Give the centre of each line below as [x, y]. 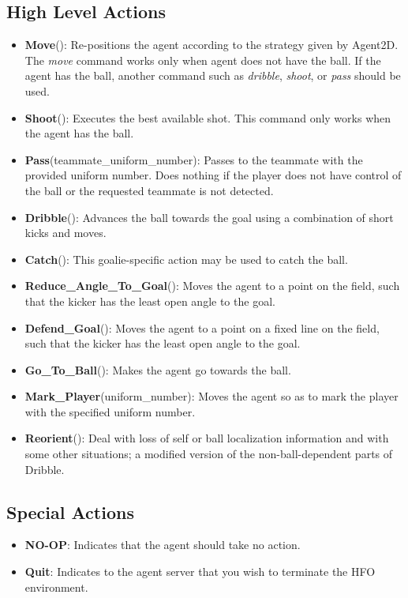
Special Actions [70, 511]
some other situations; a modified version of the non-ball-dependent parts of [209, 454]
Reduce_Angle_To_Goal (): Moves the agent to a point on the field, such [212, 286]
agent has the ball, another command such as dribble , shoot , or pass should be [213, 75]
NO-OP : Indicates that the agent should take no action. [163, 545]
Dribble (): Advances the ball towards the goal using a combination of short [209, 217]
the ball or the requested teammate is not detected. [149, 190]
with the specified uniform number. [110, 411]
